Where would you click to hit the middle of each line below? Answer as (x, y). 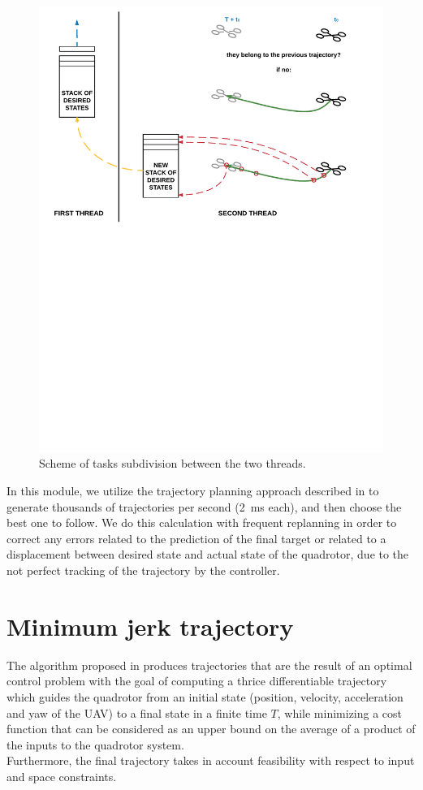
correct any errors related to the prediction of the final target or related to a (196, 538)
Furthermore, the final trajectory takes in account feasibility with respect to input (211, 760)
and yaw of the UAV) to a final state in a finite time (137, 712)
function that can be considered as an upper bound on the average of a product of (211, 729)
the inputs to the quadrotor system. (95, 744)
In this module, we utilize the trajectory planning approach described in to (193, 491)
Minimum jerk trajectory (150, 626)
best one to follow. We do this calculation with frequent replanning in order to (202, 522)
